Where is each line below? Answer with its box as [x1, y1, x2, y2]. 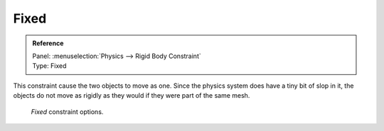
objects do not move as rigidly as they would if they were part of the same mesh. [13, 91, 250, 100]
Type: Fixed [32, 62, 67, 70]
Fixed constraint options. [31, 107, 104, 116]
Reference [32, 39, 64, 47]
